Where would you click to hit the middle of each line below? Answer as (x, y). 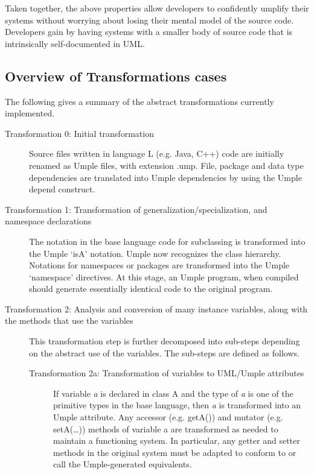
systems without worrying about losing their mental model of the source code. (149, 20)
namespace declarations (48, 221)
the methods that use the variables (69, 321)
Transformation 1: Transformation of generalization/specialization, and (136, 209)
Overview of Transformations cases (116, 76)
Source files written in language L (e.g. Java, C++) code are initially (157, 153)
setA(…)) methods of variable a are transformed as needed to (166, 428)
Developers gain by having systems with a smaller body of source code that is (149, 32)
